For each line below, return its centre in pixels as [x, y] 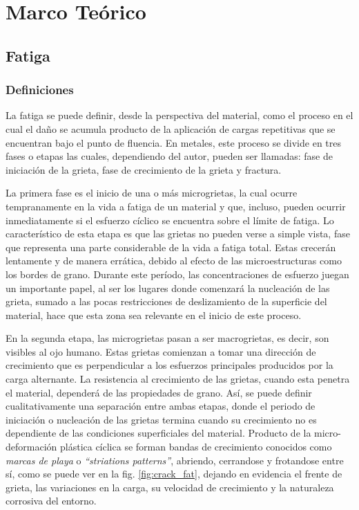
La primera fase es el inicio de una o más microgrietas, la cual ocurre [152, 193]
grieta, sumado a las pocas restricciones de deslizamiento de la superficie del [166, 301]
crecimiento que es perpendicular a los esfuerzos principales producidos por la [169, 365]
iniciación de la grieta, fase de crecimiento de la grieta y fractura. [144, 169]
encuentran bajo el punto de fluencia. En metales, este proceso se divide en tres [173, 142]
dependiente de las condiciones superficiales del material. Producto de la [158, 433]
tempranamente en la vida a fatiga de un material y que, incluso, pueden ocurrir [176, 206]
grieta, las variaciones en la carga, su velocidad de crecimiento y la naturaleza [170, 487]
